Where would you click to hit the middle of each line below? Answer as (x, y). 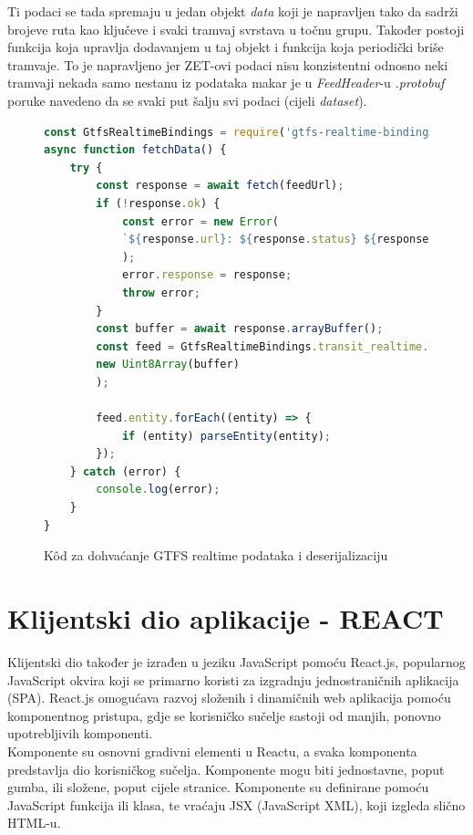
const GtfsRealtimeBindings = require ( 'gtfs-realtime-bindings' (243, 132)
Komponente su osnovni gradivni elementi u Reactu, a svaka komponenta (212, 751)
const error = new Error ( (200, 221)
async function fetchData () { (135, 150)
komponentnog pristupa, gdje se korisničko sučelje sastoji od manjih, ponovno (224, 715)
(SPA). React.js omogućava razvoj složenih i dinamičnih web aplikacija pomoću (229, 698)
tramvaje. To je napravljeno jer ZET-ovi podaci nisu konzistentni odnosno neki (228, 64)
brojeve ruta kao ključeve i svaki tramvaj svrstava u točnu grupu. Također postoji (236, 29)
